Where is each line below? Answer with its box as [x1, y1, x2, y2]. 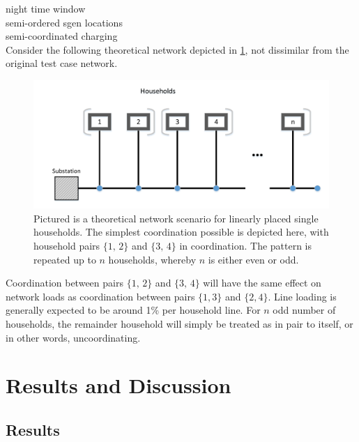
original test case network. [6, 56, 118, 70]
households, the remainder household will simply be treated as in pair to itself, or [6, 316, 353, 330]
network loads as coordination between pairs [6, 289, 195, 303]
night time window [6, 1, 86, 15]
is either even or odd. [208, 252, 299, 266]
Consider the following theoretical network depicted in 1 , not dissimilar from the [6, 42, 349, 56]
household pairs [33, 238, 100, 252]
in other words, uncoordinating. [6, 330, 141, 344]
